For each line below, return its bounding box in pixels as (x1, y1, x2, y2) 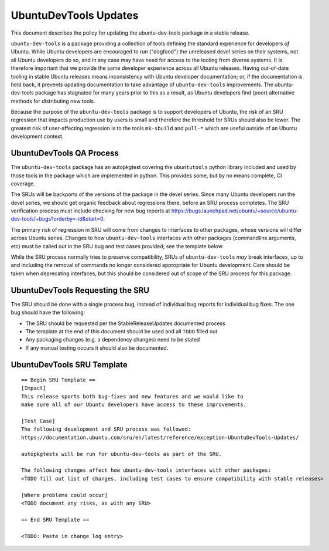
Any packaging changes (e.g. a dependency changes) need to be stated (25, 336, 200, 343)
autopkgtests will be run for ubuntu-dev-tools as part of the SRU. (21, 451, 222, 457)
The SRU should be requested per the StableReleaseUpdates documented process (25, 320, 225, 327)
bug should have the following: (11, 309, 85, 316)
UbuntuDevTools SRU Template (11, 360, 128, 370)
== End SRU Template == (21, 516, 90, 523)
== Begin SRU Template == (21, 377, 96, 384)
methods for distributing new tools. (11, 97, 95, 104)
